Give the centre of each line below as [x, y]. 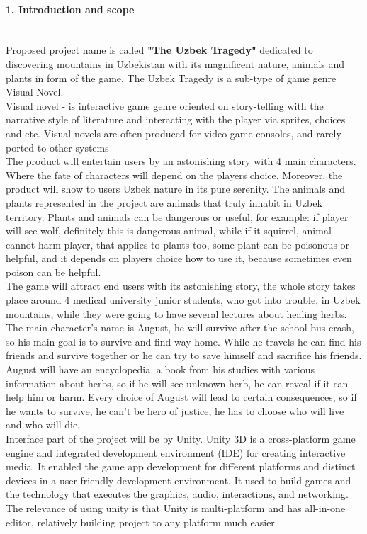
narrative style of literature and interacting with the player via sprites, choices [176, 119]
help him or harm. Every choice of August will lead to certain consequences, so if [181, 397]
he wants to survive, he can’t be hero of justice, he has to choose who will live [175, 410]
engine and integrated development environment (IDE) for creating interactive [176, 452]
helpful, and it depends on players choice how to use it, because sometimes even [179, 258]
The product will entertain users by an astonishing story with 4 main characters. [181, 161]
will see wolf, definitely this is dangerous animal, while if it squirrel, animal [169, 231]
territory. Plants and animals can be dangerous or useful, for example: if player [177, 216]
